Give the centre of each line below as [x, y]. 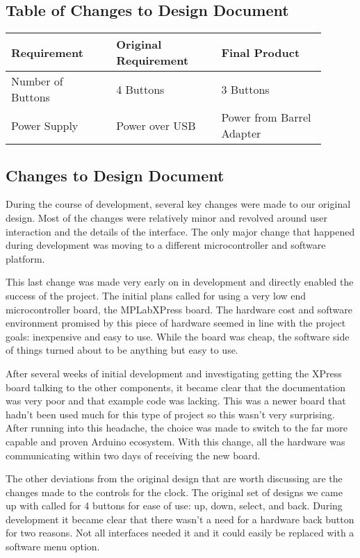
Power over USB [156, 125]
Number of [37, 81]
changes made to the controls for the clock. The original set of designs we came [174, 492]
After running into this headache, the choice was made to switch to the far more [177, 428]
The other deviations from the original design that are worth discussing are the [174, 478]
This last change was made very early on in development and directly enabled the [180, 282]
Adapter [241, 133]
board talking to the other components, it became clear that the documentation [176, 387]
